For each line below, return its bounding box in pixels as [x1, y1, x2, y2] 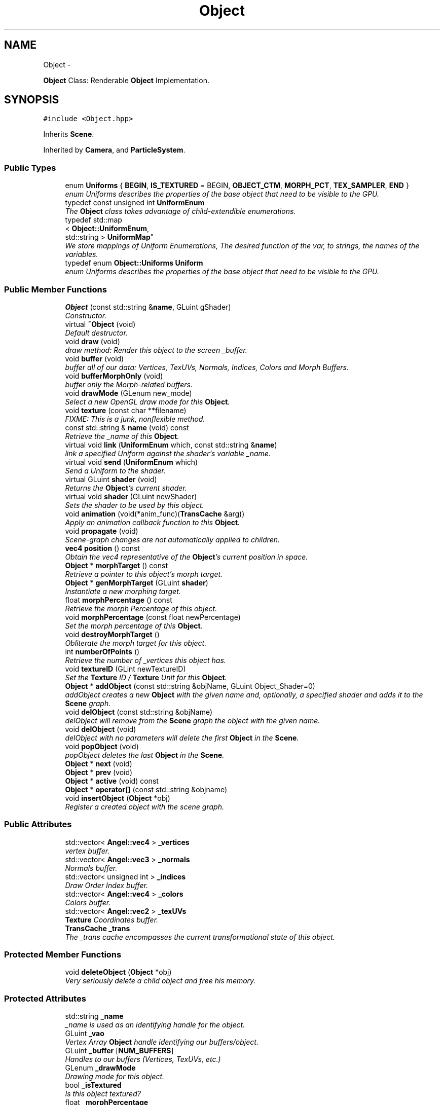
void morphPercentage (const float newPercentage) [65, 612, 241, 621]
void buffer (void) [65, 354, 124, 363]
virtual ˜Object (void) [65, 319, 136, 328]
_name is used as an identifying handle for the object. [65, 1020, 245, 1029]
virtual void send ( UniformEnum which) [65, 457, 198, 466]
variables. [65, 250, 98, 259]
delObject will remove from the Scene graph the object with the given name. [65, 716, 320, 725]
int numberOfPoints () [65, 647, 140, 656]
